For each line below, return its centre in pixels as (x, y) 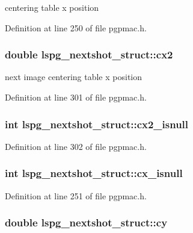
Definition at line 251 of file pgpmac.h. (76, 195)
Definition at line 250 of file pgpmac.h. (76, 27)
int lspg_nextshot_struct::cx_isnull (94, 173)
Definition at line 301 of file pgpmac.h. (76, 97)
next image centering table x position (74, 77)
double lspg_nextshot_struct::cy (86, 222)
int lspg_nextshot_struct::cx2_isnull (97, 124)
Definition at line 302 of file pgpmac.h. (76, 146)
